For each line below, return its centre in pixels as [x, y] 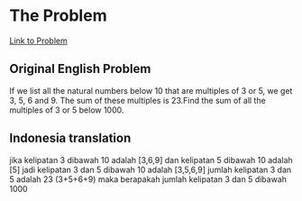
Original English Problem [80, 69]
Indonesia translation [70, 138]
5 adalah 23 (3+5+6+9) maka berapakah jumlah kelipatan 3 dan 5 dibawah [148, 179]
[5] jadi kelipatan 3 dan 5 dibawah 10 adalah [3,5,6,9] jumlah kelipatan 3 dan [151, 169]
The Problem [58, 16]
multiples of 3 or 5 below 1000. [67, 110]
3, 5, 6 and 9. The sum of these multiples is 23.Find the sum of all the [137, 100]
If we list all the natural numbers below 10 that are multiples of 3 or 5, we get [151, 90]
